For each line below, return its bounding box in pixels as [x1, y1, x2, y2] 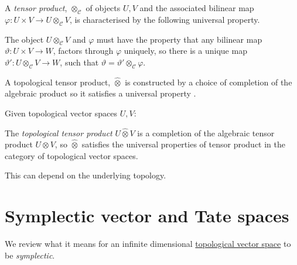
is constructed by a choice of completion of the [125, 75, 292, 88]
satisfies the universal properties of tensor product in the [81, 138, 285, 150]
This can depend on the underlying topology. [5, 169, 166, 181]
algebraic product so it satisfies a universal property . [5, 87, 196, 99]
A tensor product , [5, 2, 67, 13]
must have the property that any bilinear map [97, 33, 262, 45]
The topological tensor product [5, 126, 112, 139]
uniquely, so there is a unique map [124, 44, 247, 57]
